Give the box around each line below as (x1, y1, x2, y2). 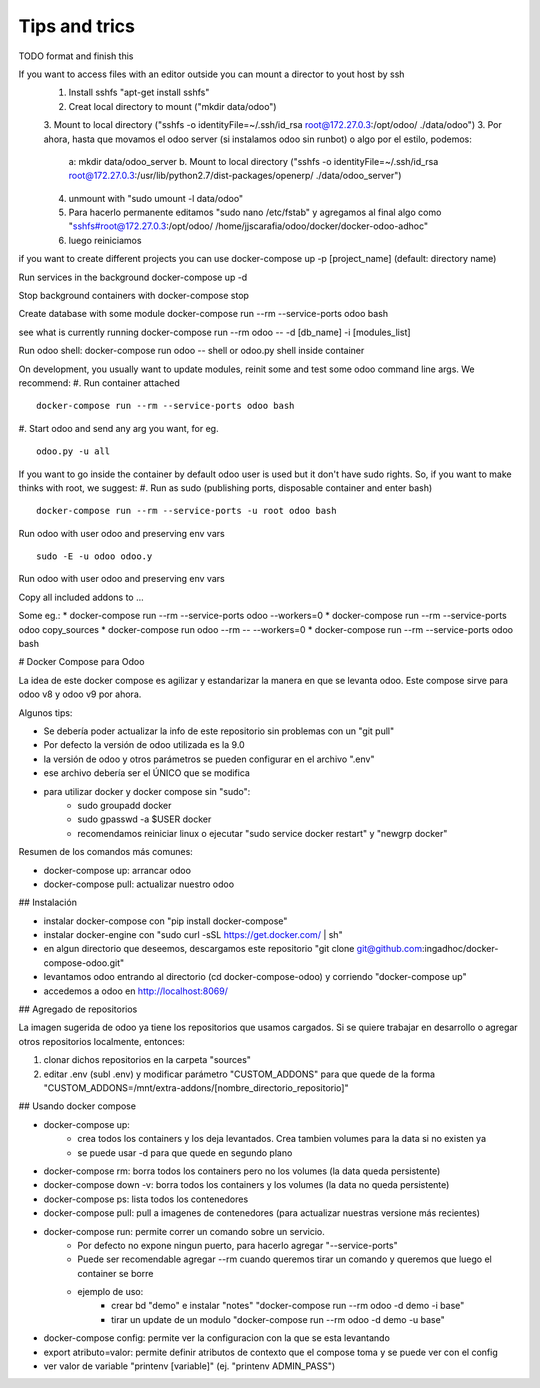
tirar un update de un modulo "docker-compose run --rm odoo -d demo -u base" (111, 1313, 445, 1325)
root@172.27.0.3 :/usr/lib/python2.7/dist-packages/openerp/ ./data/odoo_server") (68, 170, 402, 182)
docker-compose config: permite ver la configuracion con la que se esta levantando (43, 1332, 390, 1344)
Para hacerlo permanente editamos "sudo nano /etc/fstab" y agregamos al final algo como (68, 206, 442, 219)
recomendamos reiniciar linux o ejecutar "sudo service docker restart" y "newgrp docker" (77, 827, 448, 839)
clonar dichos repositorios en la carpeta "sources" (43, 1054, 252, 1066)
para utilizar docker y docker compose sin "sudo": (43, 785, 251, 797)
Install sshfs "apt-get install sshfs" (68, 86, 210, 99)
